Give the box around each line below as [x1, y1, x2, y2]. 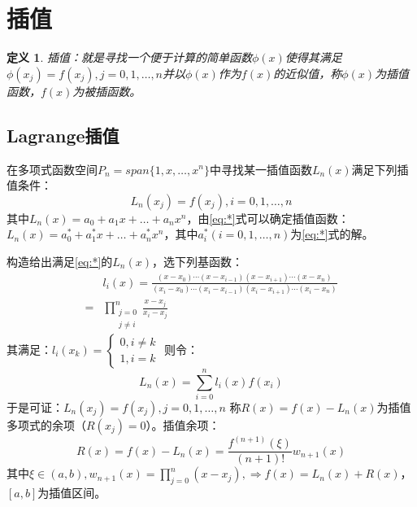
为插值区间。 [37, 484, 106, 501]
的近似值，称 [273, 64, 342, 81]
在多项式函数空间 [7, 160, 98, 177]
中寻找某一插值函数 [209, 160, 312, 177]
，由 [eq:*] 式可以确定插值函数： [186, 209, 350, 226]
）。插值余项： [146, 416, 220, 433]
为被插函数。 [72, 82, 141, 99]
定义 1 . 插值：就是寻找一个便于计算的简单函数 [7, 49, 252, 66]
